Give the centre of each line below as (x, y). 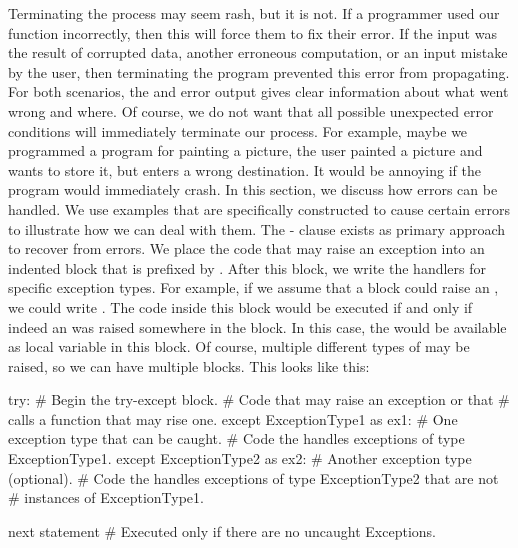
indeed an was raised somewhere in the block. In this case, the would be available (257, 326)
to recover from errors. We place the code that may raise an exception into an (246, 248)
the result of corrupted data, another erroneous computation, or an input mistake (258, 52)
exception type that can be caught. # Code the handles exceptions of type (236, 438)
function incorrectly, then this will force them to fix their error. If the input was (252, 32)
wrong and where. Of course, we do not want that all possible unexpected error (251, 110)
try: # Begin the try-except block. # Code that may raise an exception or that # (259, 399)
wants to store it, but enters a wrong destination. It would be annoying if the (244, 169)
